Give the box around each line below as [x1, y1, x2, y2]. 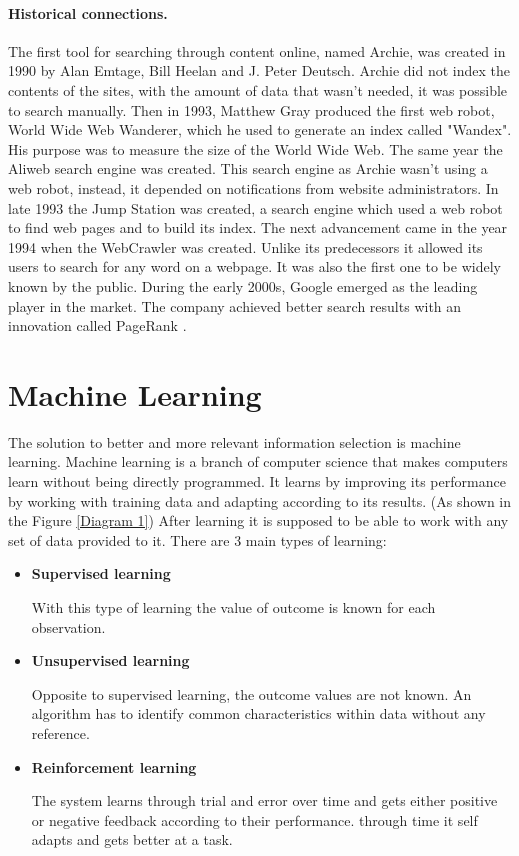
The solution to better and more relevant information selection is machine [8, 431, 461, 452]
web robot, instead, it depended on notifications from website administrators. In [8, 177, 499, 198]
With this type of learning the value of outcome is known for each [31, 596, 436, 617]
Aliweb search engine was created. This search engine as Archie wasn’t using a [8, 158, 488, 179]
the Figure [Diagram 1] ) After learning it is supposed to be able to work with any [8, 510, 509, 531]
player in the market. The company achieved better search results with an [8, 295, 462, 316]
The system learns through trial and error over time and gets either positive [31, 790, 498, 811]
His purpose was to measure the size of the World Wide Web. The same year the [8, 138, 503, 159]
